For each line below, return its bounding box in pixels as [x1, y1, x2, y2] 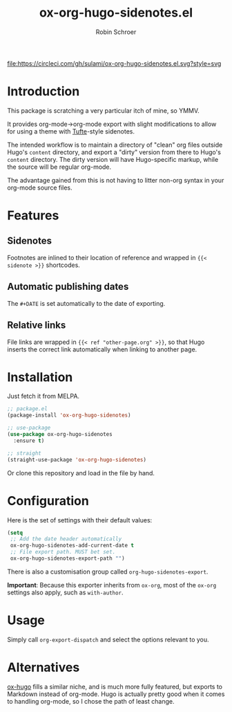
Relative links [7, 320, 66, 331]
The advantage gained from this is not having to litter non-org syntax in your [7, 176, 224, 184]
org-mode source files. [7, 183, 72, 192]
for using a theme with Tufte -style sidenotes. [7, 127, 135, 136]
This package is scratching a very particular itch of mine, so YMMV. [7, 106, 200, 115]
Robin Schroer [95, 28, 137, 36]
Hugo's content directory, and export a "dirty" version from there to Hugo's [7, 147, 221, 156]
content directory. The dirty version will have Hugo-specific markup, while [7, 155, 219, 163]
